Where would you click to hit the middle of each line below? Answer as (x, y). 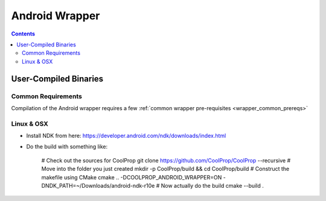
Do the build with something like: (67, 147)
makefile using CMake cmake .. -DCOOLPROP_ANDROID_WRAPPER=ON (132, 177)
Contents (23, 34)
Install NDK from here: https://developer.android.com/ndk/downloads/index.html (126, 136)
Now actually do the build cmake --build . (212, 185)
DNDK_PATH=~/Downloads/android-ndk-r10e (98, 185)
